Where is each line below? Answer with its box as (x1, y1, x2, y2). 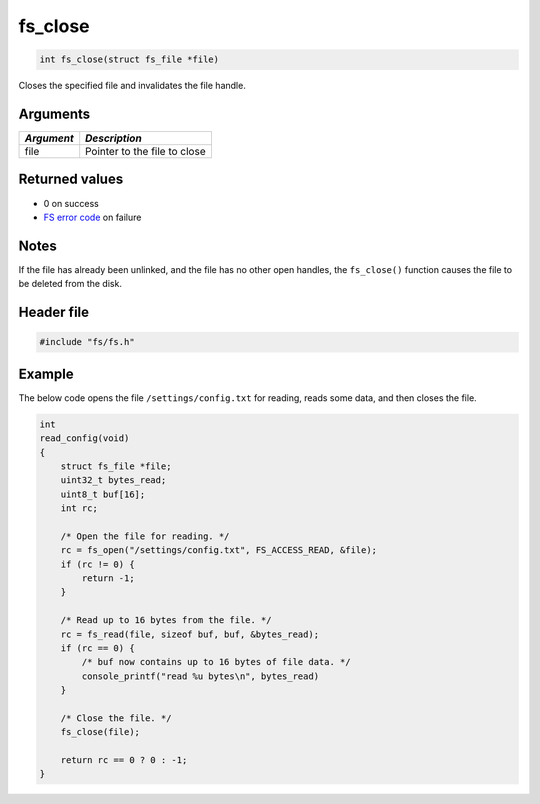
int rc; (60, 503, 99, 514)
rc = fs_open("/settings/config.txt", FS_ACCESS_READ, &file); (60, 545, 378, 556)
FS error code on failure (43, 211, 142, 223)
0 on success (43, 197, 99, 209)
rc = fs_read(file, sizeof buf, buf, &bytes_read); (60, 628, 320, 640)
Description (85, 131, 142, 145)
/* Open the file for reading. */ (60, 530, 230, 542)
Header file (18, 304, 90, 321)
